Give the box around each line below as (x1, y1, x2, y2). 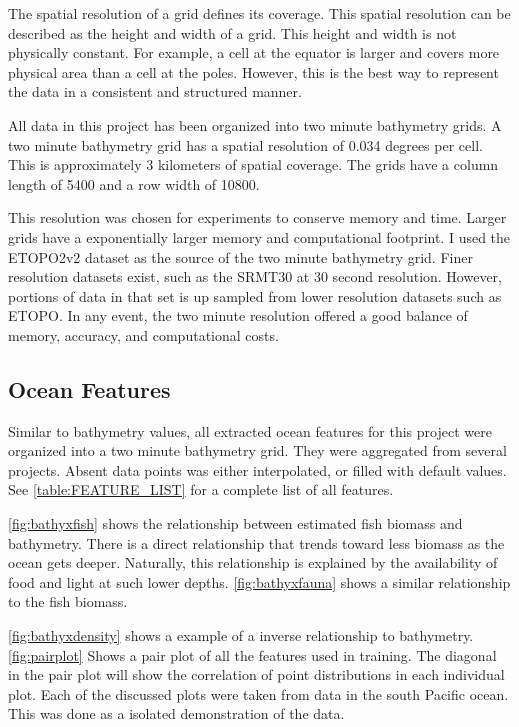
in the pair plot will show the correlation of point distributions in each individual (8, 664, 505, 685)
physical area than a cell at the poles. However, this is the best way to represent (8, 61, 499, 82)
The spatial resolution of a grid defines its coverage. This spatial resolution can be (8, 3, 511, 23)
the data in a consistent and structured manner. (8, 81, 302, 102)
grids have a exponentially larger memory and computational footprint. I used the (8, 226, 511, 247)
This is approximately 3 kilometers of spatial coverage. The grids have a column (8, 154, 499, 175)
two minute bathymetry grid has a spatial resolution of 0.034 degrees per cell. (8, 134, 483, 155)
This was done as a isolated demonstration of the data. (8, 703, 345, 724)
